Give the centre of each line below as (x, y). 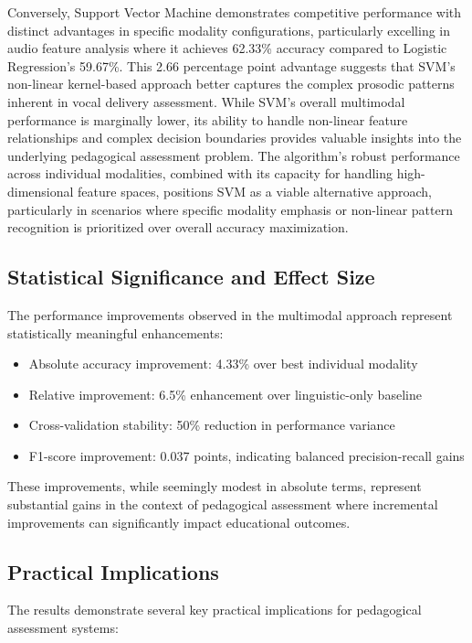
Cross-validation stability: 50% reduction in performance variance (212, 425)
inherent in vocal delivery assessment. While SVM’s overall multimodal (206, 101)
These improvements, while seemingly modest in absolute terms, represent (215, 486)
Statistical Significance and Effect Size (191, 277)
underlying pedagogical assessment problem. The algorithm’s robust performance (234, 155)
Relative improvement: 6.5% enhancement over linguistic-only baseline (225, 394)
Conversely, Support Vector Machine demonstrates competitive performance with (235, 12)
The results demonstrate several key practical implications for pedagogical (215, 610)
